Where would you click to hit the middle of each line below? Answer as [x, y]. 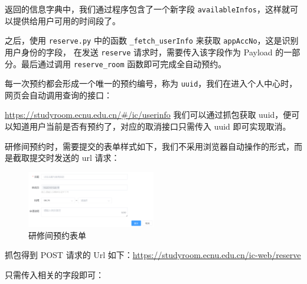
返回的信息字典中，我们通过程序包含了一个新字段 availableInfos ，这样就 [147, 9]
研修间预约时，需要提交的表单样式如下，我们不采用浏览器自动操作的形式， [149, 146]
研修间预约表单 [57, 235]
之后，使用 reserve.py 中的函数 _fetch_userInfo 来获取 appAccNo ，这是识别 [152, 40]
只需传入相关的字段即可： [54, 274]
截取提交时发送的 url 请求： [66, 158]
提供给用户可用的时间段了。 [66, 20]
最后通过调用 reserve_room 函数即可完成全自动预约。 [124, 63]
